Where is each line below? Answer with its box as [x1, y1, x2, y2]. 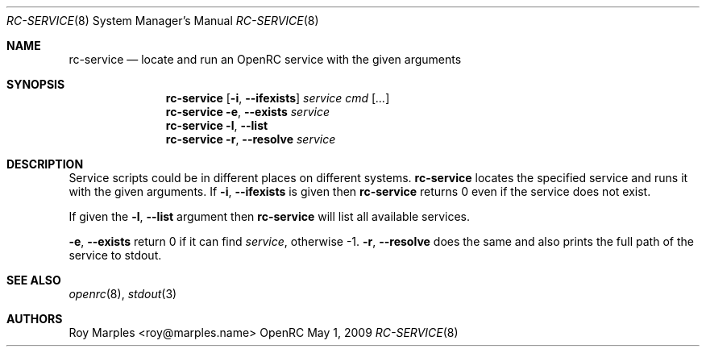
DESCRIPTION [6, 157, 84, 171]
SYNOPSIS [6, 77, 65, 91]
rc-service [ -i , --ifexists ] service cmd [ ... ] [165, 91, 390, 105]
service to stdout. [69, 248, 162, 262]
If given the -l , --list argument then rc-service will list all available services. [69, 210, 471, 223]
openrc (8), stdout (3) [69, 287, 177, 301]
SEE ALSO [6, 273, 61, 287]
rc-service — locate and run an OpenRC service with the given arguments [69, 52, 462, 66]
